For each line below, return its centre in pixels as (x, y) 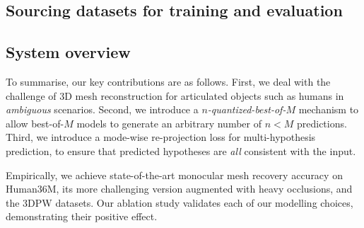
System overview (68, 52)
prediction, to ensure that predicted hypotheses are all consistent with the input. (181, 150)
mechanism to (329, 109)
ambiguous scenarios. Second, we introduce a (102, 109)
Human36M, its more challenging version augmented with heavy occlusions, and (179, 189)
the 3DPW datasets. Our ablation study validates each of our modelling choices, (180, 202)
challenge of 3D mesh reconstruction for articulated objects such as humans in (175, 95)
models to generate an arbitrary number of (169, 123)
